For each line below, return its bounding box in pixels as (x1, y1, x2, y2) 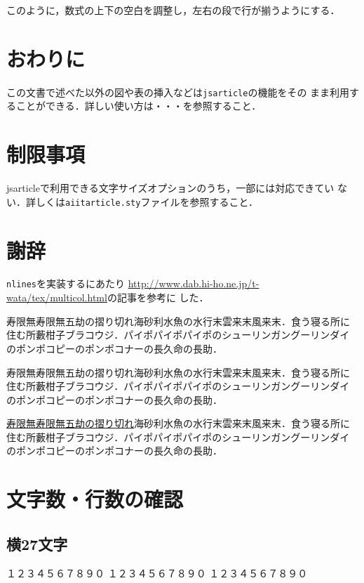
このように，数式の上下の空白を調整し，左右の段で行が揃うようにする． (6, 3, 340, 17)
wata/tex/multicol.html (6, 290, 107, 305)
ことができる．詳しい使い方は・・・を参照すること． (15, 98, 262, 113)
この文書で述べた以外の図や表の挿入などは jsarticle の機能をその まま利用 (6, 84, 350, 99)
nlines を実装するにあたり (6, 276, 125, 291)
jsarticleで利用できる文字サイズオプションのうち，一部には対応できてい (6, 181, 335, 195)
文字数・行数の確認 (6, 485, 184, 513)
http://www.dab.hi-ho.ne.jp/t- (128, 276, 259, 291)
